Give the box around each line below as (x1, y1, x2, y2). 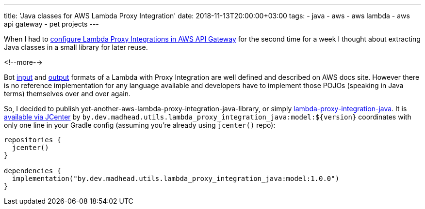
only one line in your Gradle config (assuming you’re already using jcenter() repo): (4, 121, 276, 129)
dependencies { (4, 167, 62, 175)
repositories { (4, 136, 62, 144)
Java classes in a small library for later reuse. (4, 43, 148, 51)
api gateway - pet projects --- (4, 20, 99, 28)
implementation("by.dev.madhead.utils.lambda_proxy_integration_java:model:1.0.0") (12, 175, 340, 182)
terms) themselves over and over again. (4, 90, 131, 98)
